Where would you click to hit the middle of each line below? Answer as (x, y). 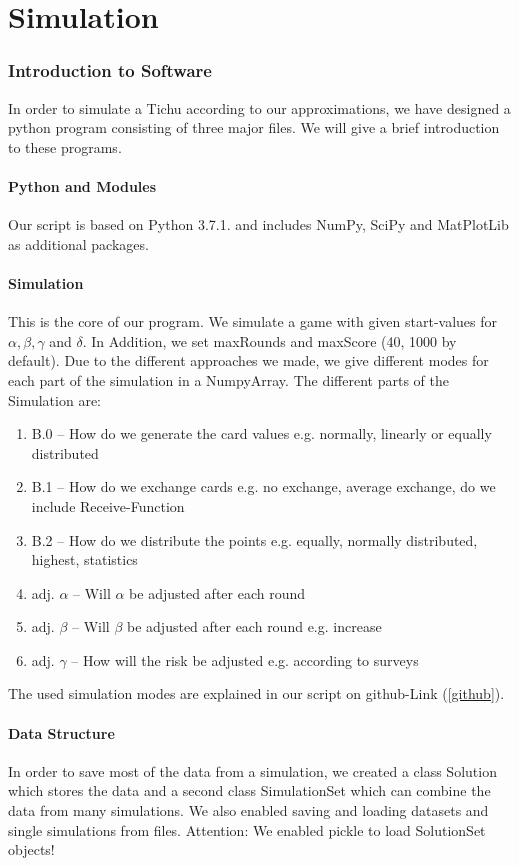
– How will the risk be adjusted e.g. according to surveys (245, 659)
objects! (31, 849)
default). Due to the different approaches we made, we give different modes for (248, 360)
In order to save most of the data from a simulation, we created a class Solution (252, 770)
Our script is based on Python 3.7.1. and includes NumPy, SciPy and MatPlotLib (258, 224)
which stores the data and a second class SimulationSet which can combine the (249, 790)
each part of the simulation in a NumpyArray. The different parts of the (228, 379)
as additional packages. (78, 243)
